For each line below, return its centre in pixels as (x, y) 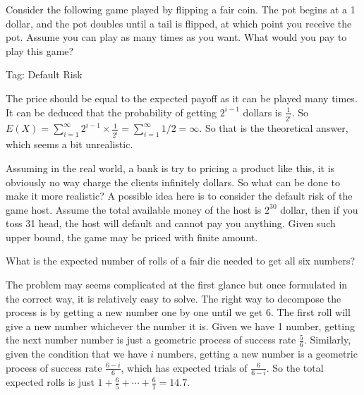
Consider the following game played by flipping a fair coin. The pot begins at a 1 (181, 9)
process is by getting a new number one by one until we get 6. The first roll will (178, 312)
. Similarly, (327, 340)
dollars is (262, 112)
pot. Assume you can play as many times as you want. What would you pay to (176, 37)
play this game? (40, 50)
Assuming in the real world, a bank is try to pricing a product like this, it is (170, 168)
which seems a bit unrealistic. (69, 144)
